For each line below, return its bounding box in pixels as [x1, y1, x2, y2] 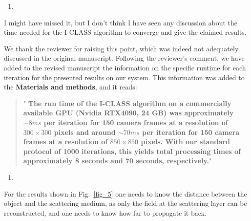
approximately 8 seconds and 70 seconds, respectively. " [23, 155, 212, 166]
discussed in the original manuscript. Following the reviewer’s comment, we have [4, 53, 245, 63]
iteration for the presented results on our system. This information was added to [4, 72, 245, 82]
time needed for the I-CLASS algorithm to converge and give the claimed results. [4, 27, 247, 37]
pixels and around [54, 127, 116, 137]
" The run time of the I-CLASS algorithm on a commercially [23, 98, 231, 108]
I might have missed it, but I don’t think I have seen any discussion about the [4, 17, 238, 27]
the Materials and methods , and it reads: [4, 82, 137, 92]
